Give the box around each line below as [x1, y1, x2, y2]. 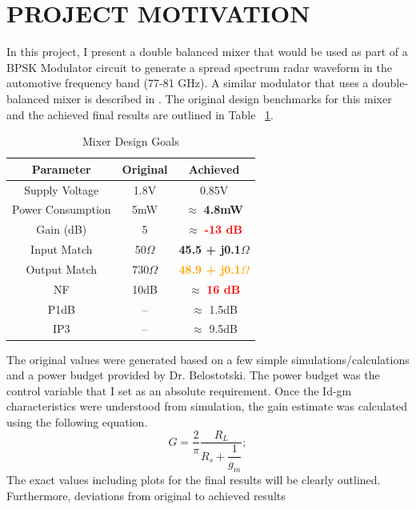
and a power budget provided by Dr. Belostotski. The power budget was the [6, 367, 380, 383]
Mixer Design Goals [82, 133, 179, 150]
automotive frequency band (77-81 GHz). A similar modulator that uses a [6, 74, 369, 91]
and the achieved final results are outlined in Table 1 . [6, 106, 274, 122]
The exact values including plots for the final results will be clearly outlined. [6, 471, 381, 488]
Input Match [30, 241, 93, 258]
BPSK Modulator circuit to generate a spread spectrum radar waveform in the [6, 58, 392, 75]
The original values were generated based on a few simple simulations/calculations [6, 351, 410, 367]
